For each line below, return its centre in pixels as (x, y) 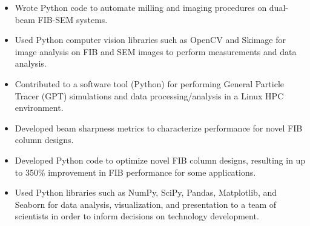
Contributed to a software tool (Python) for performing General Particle (150, 83)
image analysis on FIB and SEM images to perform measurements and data (156, 51)
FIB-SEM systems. (73, 19)
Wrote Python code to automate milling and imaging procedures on (141, 7)
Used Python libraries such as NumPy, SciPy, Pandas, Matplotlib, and (146, 192)
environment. (39, 108)
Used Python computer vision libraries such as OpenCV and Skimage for (150, 40)
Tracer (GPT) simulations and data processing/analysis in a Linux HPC (149, 95)
